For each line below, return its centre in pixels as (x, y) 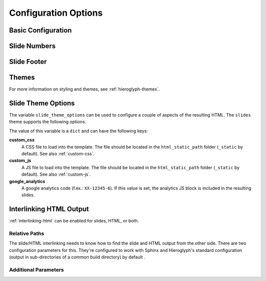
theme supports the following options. (48, 122)
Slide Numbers (33, 46)
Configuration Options (56, 13)
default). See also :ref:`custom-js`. (56, 174)
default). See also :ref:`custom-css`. (58, 154)
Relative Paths (27, 233)
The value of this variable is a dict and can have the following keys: (79, 131)
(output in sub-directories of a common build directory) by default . (77, 257)
